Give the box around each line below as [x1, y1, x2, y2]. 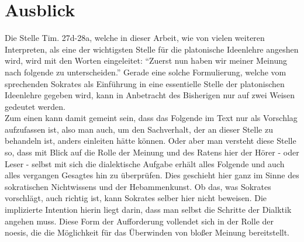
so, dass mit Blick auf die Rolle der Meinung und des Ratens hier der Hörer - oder [5, 146, 299, 158]
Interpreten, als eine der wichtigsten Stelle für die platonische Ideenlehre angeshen [5, 43, 299, 55]
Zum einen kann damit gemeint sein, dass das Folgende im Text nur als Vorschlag [5, 112, 298, 124]
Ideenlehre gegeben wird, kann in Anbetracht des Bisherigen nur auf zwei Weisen [5, 89, 295, 101]
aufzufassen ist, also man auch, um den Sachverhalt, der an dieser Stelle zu [5, 123, 273, 135]
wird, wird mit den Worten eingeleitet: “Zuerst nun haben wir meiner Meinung [5, 54, 287, 67]
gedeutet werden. [5, 100, 65, 112]
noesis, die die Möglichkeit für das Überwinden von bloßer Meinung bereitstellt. [5, 226, 290, 238]
